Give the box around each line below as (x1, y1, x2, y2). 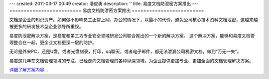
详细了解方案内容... (9, 67, 48, 73)
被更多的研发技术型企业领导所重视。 (9, 24, 84, 30)
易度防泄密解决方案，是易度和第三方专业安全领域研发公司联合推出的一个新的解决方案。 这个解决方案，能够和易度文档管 (9, 33, 255, 39)
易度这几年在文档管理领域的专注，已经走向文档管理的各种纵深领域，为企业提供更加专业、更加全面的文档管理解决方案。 (9, 57, 254, 64)
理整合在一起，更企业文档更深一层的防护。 (9, 39, 97, 45)
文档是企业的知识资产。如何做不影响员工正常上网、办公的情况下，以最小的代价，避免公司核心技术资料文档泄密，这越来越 (9, 16, 258, 22)
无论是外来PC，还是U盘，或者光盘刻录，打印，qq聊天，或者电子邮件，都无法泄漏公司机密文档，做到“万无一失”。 (9, 48, 242, 54)
